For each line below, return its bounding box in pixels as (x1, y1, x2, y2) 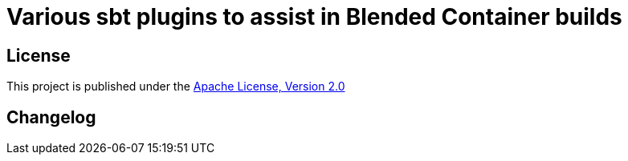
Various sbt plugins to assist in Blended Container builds (6, 3, 622, 30)
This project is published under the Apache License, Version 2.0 (6, 79, 345, 94)
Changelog (6, 107, 96, 127)
